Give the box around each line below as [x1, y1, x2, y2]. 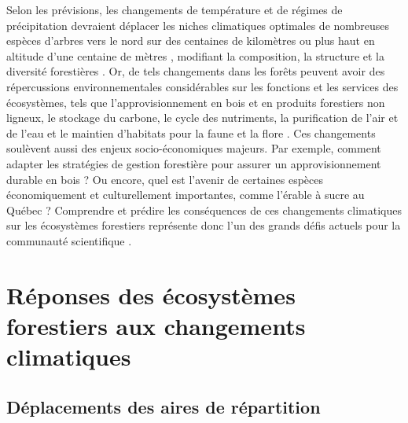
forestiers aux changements [6, 309, 306, 341]
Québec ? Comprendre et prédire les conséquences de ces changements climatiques [6, 201, 402, 218]
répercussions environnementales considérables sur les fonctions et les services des [6, 78, 399, 94]
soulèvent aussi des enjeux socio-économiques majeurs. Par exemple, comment [6, 140, 381, 156]
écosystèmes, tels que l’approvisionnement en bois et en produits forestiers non [6, 94, 385, 110]
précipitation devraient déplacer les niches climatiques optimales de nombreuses [6, 17, 390, 33]
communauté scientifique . [6, 232, 132, 248]
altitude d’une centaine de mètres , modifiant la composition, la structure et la [6, 47, 385, 64]
